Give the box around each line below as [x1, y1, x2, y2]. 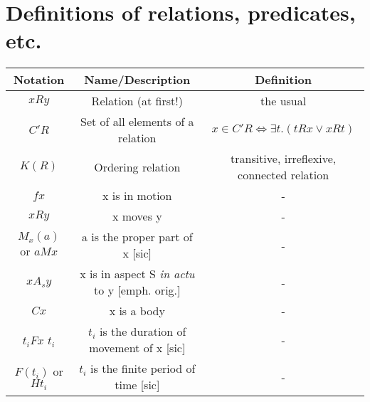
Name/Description [84, 71, 191, 88]
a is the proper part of [81, 228, 193, 245]
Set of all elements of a [80, 113, 194, 130]
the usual [260, 92, 307, 110]
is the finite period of [90, 360, 196, 377]
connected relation [238, 166, 329, 184]
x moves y [112, 208, 162, 225]
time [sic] [115, 376, 160, 393]
